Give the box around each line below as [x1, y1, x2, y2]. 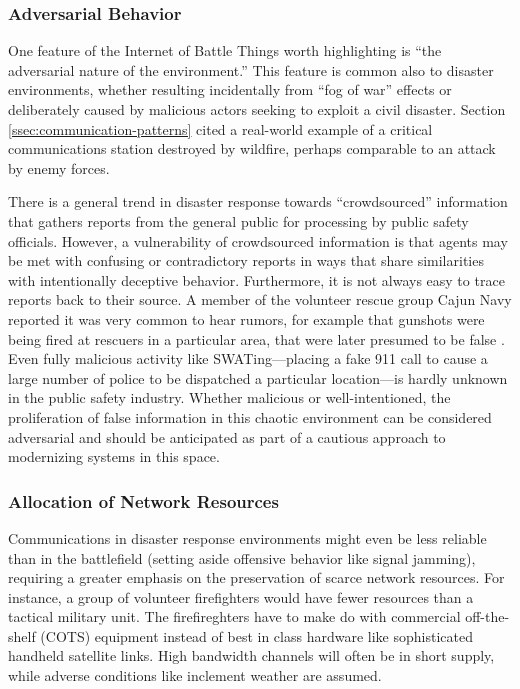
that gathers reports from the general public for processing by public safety [8, 210, 469, 231]
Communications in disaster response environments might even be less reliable [8, 527, 487, 548]
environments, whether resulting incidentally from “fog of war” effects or [8, 79, 452, 100]
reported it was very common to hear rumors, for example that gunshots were [8, 308, 485, 329]
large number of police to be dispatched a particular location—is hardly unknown [8, 367, 508, 388]
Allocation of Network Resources [8, 488, 279, 513]
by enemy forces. [8, 157, 110, 178]
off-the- [465, 606, 510, 627]
